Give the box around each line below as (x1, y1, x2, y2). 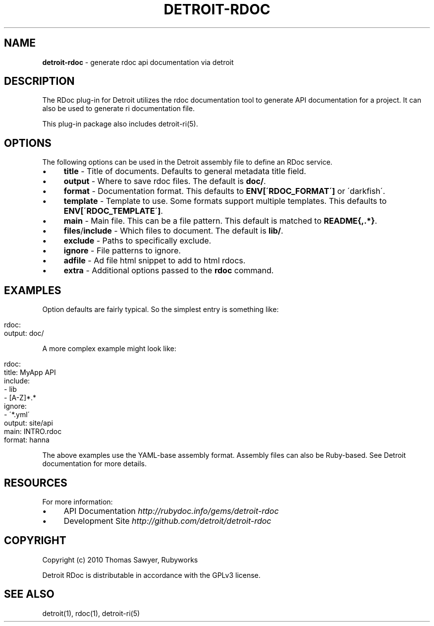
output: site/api (4, 419, 53, 428)
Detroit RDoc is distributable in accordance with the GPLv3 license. (42, 570, 261, 579)
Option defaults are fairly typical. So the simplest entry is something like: (42, 305, 279, 314)
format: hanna (4, 436, 50, 444)
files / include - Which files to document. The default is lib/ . (63, 226, 283, 236)
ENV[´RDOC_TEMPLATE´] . (63, 206, 163, 216)
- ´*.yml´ (4, 410, 30, 419)
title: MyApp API (4, 368, 56, 377)
